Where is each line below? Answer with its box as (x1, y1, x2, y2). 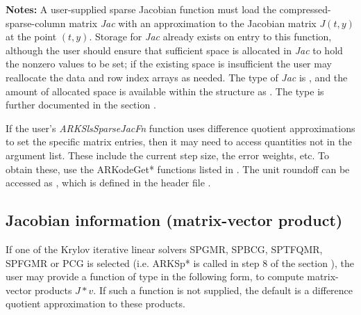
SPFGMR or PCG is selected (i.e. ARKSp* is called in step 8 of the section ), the (6, 255, 355, 270)
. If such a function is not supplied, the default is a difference (93, 282, 353, 297)
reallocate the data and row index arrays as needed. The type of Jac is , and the (6, 70, 348, 84)
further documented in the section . (6, 97, 156, 112)
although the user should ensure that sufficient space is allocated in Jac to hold (6, 42, 343, 57)
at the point (6, 29, 57, 44)
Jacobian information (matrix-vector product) (6, 209, 343, 231)
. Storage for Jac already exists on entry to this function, (89, 29, 332, 44)
